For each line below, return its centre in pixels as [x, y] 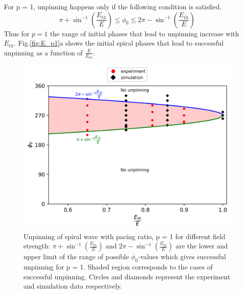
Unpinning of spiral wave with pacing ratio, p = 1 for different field [124, 236]
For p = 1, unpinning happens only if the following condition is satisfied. [113, 6]
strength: [37, 246]
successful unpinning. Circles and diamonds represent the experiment [127, 276]
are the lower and [202, 246]
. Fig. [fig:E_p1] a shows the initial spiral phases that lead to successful [119, 43]
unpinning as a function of [44, 52]
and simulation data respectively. [73, 286]
